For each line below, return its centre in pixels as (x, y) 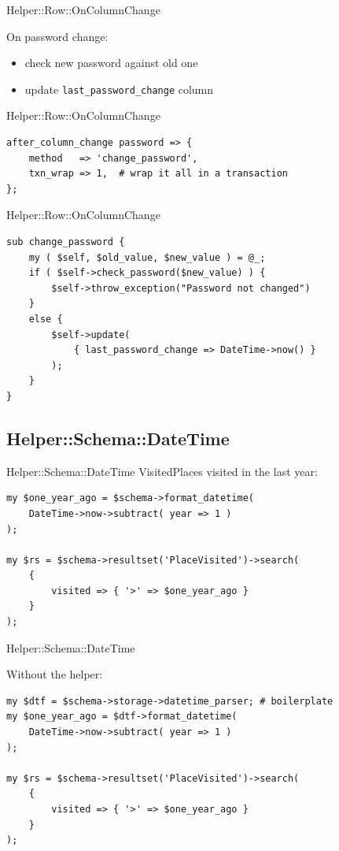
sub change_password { (66, 242)
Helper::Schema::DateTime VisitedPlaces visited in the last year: (162, 471)
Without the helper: (55, 674)
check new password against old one (111, 63)
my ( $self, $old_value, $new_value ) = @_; (147, 257)
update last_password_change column (119, 89)
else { (46, 319)
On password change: (57, 36)
